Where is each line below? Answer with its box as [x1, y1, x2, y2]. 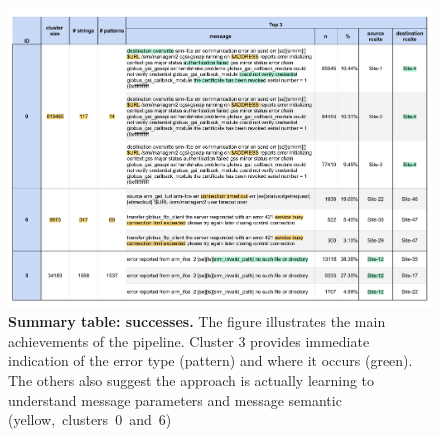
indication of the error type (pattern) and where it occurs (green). [8, 350, 413, 371]
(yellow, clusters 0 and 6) [8, 409, 172, 430]
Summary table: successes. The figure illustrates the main [8, 311, 386, 332]
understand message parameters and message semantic [8, 389, 342, 410]
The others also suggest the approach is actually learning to [8, 370, 375, 391]
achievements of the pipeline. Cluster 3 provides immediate [8, 330, 370, 351]
